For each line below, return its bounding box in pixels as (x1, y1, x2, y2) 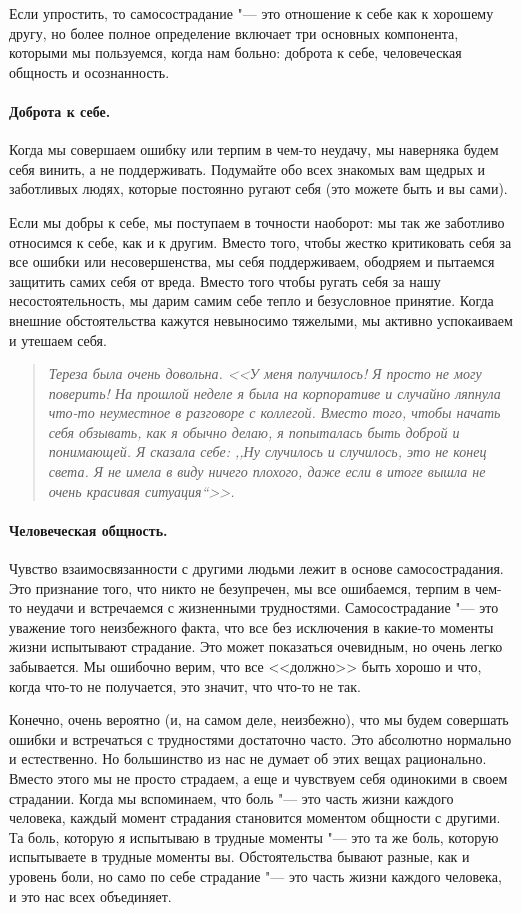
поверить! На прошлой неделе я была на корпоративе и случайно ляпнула (48, 382, 501, 403)
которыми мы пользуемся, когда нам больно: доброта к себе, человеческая (9, 42, 462, 63)
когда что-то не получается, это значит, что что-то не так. (9, 675, 361, 696)
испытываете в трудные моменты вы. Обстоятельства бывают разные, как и (9, 846, 470, 867)
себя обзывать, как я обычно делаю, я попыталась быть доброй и (48, 421, 460, 442)
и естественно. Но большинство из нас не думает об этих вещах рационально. (9, 748, 487, 769)
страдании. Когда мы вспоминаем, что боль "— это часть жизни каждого (9, 787, 454, 808)
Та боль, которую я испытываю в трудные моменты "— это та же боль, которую (9, 826, 499, 847)
